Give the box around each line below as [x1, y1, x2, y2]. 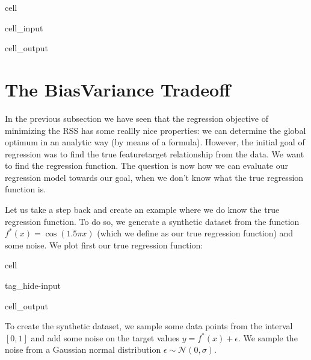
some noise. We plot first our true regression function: [5, 238, 203, 251]
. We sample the [238, 331, 298, 344]
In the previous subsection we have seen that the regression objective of [5, 112, 269, 124]
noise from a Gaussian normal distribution [5, 343, 161, 356]
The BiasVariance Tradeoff [5, 77, 230, 101]
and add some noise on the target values [31, 331, 179, 344]
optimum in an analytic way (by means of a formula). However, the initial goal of [5, 136, 305, 148]
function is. [5, 183, 46, 195]
